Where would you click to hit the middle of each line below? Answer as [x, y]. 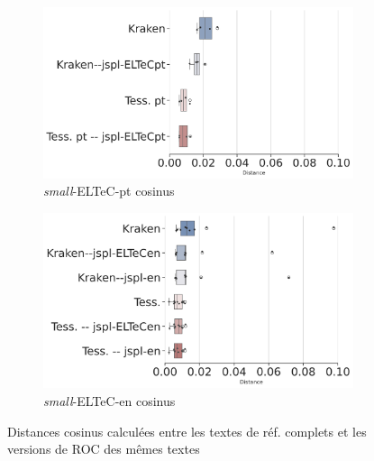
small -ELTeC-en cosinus [109, 401]
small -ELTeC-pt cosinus [109, 191]
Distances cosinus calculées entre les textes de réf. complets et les [187, 431]
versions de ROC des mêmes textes [104, 449]
